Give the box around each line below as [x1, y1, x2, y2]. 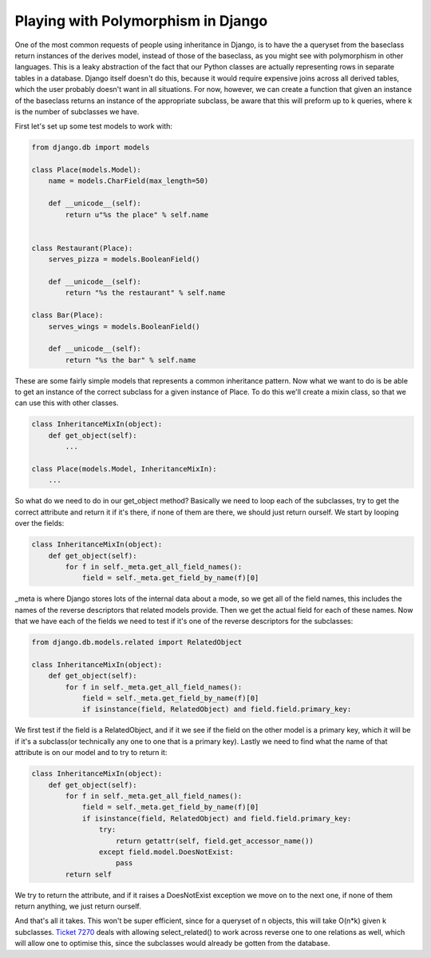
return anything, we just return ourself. [14, 901, 141, 911]
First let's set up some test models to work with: [14, 121, 173, 131]
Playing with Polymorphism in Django [14, 12, 268, 30]
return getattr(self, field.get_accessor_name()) [116, 836, 314, 845]
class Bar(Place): [31, 311, 104, 320]
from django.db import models [31, 143, 150, 152]
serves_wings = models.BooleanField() [48, 322, 200, 331]
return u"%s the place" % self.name [65, 210, 209, 219]
